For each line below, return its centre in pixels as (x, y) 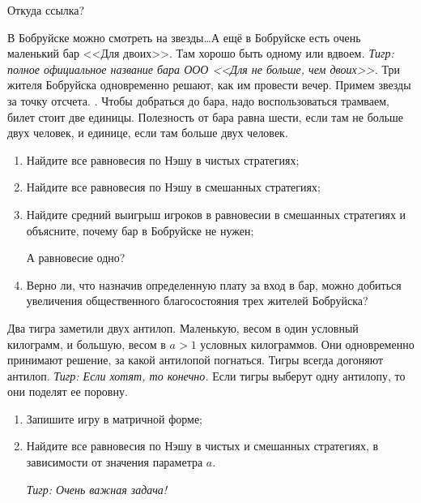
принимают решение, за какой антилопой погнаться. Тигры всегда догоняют (196, 360)
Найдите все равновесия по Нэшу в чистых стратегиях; (163, 159)
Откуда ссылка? (46, 10)
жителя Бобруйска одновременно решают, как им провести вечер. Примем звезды (209, 85)
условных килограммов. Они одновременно (307, 344)
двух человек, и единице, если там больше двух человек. (148, 133)
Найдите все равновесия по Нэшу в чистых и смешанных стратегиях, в (202, 446)
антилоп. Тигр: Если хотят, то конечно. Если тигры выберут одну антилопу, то (206, 375)
